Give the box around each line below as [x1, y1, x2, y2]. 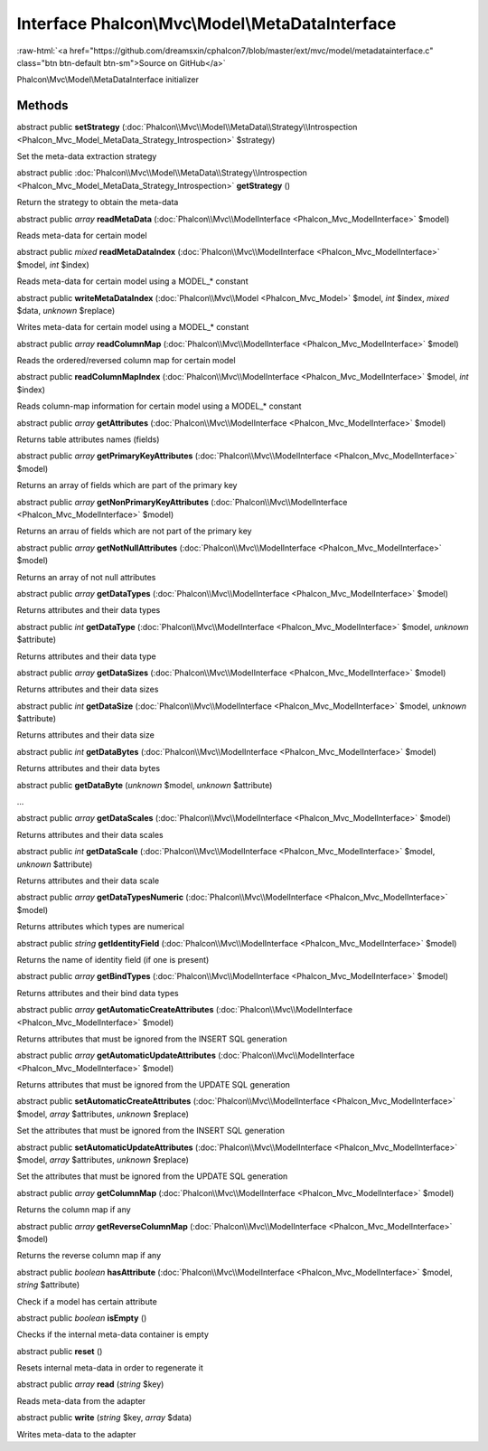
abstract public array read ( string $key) [16, 1379, 164, 1390]
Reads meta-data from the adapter [16, 1395, 146, 1406]
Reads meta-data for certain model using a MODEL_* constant [16, 276, 249, 287]
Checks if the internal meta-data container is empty [16, 1329, 210, 1340]
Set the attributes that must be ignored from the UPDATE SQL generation [16, 1171, 288, 1182]
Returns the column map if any [16, 1204, 131, 1215]
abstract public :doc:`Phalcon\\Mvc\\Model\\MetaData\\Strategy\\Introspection [16, 167, 307, 178]
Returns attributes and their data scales [16, 829, 164, 840]
